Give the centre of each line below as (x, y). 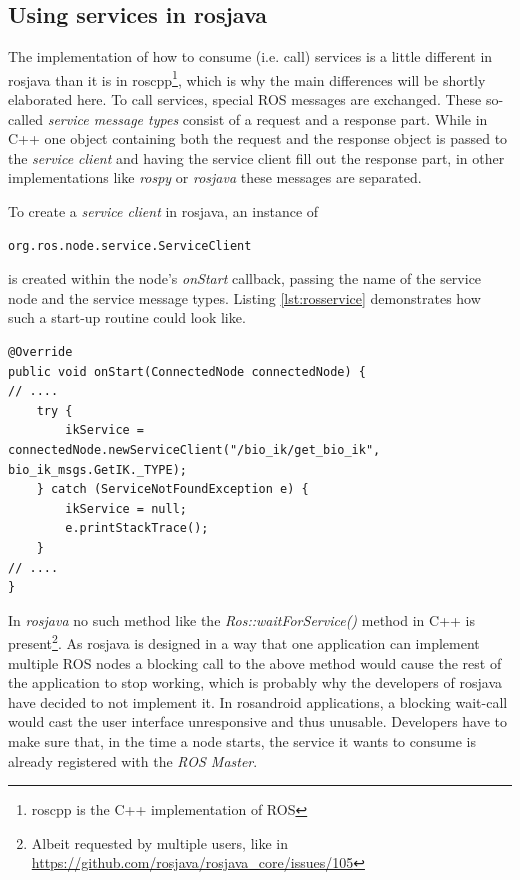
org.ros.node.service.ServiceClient (130, 245)
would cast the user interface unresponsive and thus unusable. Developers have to (258, 721)
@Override (40, 351)
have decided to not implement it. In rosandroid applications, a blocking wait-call (258, 701)
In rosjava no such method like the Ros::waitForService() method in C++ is (242, 619)
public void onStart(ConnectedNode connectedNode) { (187, 371)
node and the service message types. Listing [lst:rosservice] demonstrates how (244, 297)
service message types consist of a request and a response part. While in (267, 118)
